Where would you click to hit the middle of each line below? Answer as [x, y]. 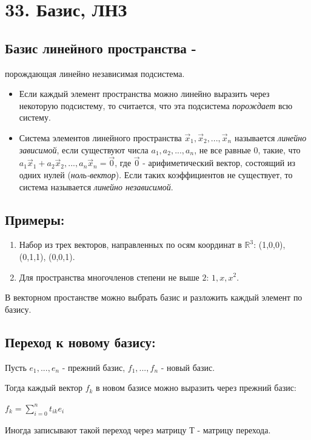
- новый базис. [188, 367]
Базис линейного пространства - [101, 48]
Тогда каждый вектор [44, 388]
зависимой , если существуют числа [84, 149]
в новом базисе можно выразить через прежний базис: [196, 388]
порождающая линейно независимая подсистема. [95, 73]
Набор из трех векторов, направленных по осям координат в [130, 245]
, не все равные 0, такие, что [247, 149]
